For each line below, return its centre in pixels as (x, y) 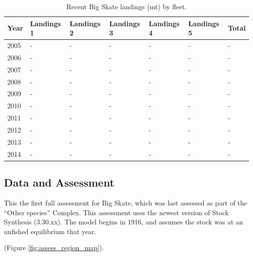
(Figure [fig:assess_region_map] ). (54, 247)
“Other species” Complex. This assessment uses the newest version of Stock (117, 212)
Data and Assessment (59, 182)
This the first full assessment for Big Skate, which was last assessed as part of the (126, 202)
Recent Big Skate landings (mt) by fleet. (126, 6)
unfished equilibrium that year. (50, 231)
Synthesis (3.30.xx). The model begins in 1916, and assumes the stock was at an (124, 222)
